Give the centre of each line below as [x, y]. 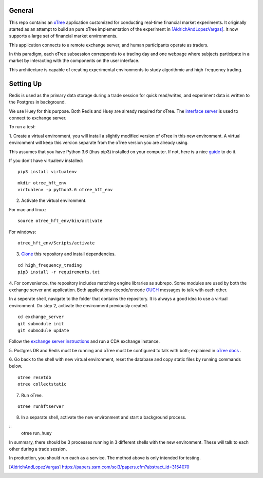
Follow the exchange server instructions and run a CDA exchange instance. [85, 341]
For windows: [23, 232]
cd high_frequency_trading [50, 265]
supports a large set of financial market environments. [63, 36]
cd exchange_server [41, 317]
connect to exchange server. [38, 118]
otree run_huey [37, 433]
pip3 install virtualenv [47, 172]
